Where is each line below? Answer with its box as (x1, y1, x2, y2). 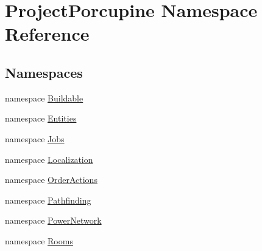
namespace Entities (5, 112, 77, 125)
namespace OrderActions (5, 173, 97, 186)
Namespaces (5, 63, 83, 81)
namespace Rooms (5, 234, 73, 247)
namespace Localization (5, 153, 93, 165)
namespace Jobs (5, 132, 65, 145)
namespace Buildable (5, 91, 83, 104)
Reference (5, 21, 90, 46)
